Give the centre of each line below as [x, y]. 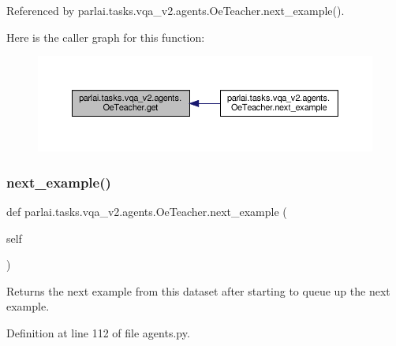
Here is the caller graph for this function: [106, 37]
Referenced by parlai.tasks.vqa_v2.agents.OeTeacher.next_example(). [176, 10]
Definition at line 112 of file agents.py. [98, 332]
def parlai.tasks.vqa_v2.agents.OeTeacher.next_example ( [147, 211]
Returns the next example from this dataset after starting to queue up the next [198, 290]
